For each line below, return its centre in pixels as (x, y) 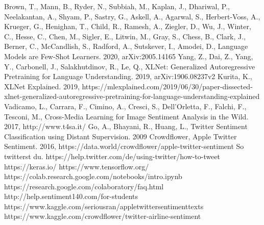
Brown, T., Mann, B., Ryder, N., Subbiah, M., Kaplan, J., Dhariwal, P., (117, 6)
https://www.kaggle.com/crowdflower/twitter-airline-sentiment (103, 216)
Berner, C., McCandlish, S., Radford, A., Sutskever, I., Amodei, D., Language (126, 46)
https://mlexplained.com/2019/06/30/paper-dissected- (167, 86)
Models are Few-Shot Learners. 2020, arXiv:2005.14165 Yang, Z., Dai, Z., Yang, (129, 56)
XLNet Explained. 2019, (42, 86)
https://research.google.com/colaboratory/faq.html (84, 186)
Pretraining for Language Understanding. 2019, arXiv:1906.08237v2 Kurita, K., (128, 76)
